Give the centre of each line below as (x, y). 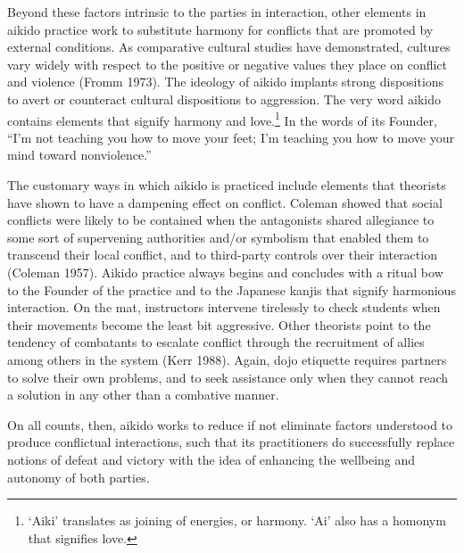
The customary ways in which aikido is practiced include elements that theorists (227, 185)
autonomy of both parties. (79, 477)
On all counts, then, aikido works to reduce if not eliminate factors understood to (230, 424)
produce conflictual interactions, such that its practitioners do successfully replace (231, 442)
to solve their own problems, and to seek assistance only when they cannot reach (228, 377)
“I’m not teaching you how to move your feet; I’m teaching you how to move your (231, 137)
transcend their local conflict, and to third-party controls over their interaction (222, 255)
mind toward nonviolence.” (79, 155)
